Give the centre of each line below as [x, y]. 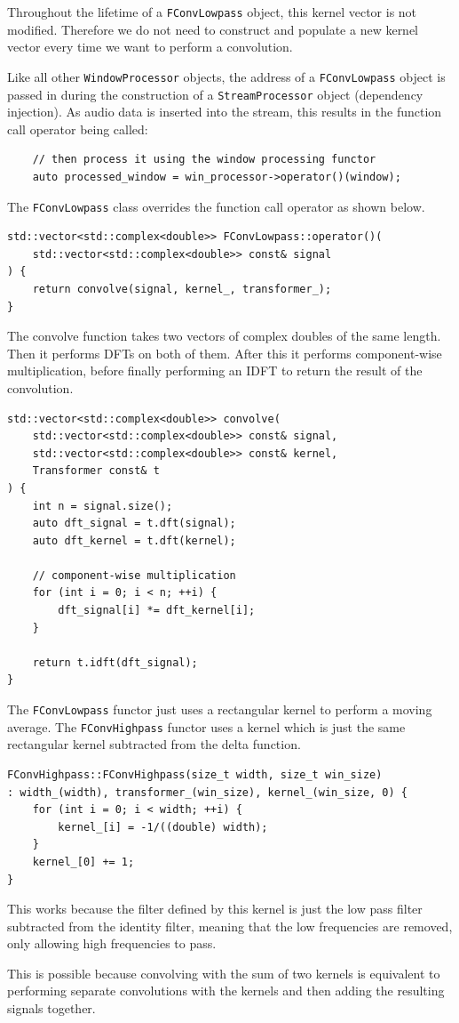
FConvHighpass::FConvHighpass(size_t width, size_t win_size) [195, 774]
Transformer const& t [96, 471]
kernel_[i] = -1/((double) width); [163, 827]
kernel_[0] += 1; [83, 862]
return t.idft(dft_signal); [115, 662]
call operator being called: [78, 129]
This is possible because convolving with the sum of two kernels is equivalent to [224, 973]
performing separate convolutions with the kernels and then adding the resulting [226, 991]
